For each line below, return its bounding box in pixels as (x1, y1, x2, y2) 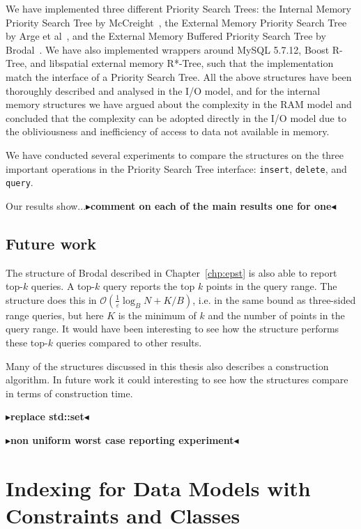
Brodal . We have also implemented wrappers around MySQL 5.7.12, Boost (6, 42, 330, 56)
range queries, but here (6, 307, 104, 322)
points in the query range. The (206, 279, 337, 293)
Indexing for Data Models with (6, 473, 311, 502)
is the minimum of (118, 307, 197, 322)
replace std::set (10, 409, 84, 424)
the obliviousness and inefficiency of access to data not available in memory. (6, 124, 330, 139)
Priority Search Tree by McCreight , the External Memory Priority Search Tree (6, 15, 347, 29)
